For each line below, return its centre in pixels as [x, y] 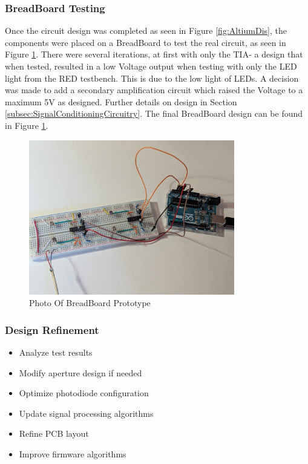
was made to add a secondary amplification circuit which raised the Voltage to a [154, 90]
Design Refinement [52, 329]
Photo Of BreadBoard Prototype [90, 303]
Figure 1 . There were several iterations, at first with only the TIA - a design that [154, 54]
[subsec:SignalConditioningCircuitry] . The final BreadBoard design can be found [154, 113]
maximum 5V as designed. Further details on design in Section [121, 101]
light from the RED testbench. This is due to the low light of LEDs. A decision [152, 78]
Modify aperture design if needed [80, 372]
